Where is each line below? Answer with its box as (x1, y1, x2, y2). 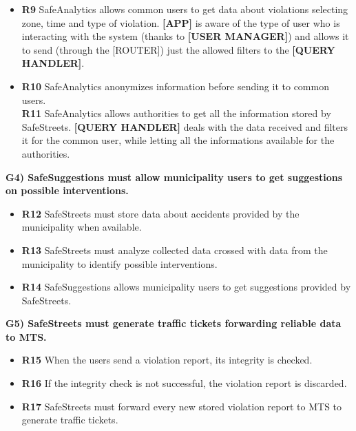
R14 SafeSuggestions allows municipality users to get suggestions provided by (21, 280, 351, 294)
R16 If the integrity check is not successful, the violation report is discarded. (21, 376, 347, 390)
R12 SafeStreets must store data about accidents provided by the (21, 206, 300, 220)
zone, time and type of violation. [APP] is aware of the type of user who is (21, 15, 340, 30)
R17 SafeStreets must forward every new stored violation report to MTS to (21, 399, 342, 413)
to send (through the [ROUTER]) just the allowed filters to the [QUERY (21, 42, 335, 56)
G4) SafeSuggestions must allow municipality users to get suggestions (6, 169, 343, 184)
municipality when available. (21, 220, 142, 234)
